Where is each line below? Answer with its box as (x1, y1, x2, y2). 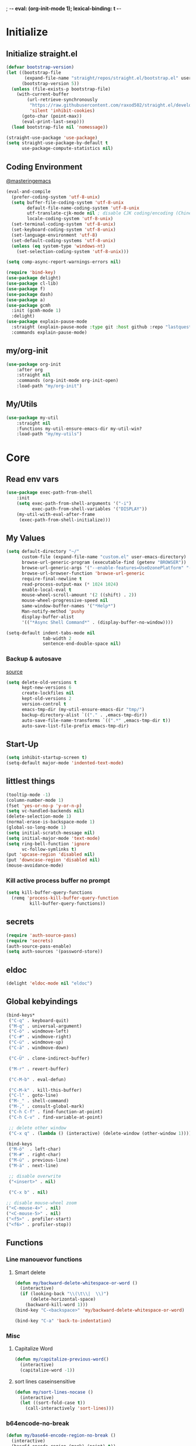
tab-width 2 (43, 635, 72, 641)
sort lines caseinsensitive (14, 1377, 76, 1385)
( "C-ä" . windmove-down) (8, 1045, 69, 1051)
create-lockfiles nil (21, 690, 75, 696)
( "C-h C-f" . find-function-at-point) (8, 1109, 103, 1115)
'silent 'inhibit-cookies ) (29, 108, 95, 114)
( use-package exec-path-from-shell (6, 490, 93, 495)
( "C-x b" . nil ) (8, 1189, 48, 1195)
